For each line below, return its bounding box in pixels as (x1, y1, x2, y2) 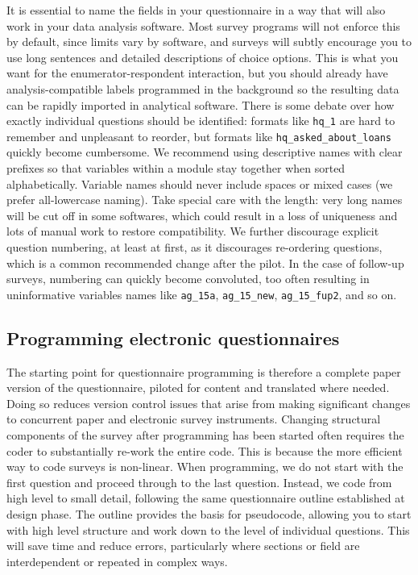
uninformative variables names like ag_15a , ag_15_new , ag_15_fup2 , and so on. (6, 285, 397, 302)
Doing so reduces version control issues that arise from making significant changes (6, 394, 411, 411)
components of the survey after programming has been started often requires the (6, 427, 404, 444)
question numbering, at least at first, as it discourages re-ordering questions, (6, 239, 383, 256)
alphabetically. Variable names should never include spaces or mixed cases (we (6, 175, 393, 192)
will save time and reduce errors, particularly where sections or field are (6, 537, 360, 554)
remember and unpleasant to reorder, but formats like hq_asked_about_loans (6, 127, 392, 144)
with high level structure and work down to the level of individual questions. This (6, 521, 410, 538)
